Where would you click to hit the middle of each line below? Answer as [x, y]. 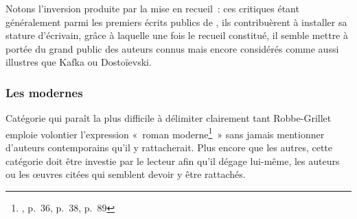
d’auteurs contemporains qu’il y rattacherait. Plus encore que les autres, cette [169, 147]
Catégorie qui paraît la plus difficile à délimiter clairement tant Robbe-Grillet [169, 118]
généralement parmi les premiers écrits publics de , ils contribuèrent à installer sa [176, 22]
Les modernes [44, 92]
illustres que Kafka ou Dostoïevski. [79, 62]
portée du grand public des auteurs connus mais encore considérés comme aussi [172, 48]
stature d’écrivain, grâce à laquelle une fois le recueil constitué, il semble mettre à [177, 35]
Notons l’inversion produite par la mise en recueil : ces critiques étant [152, 8]
